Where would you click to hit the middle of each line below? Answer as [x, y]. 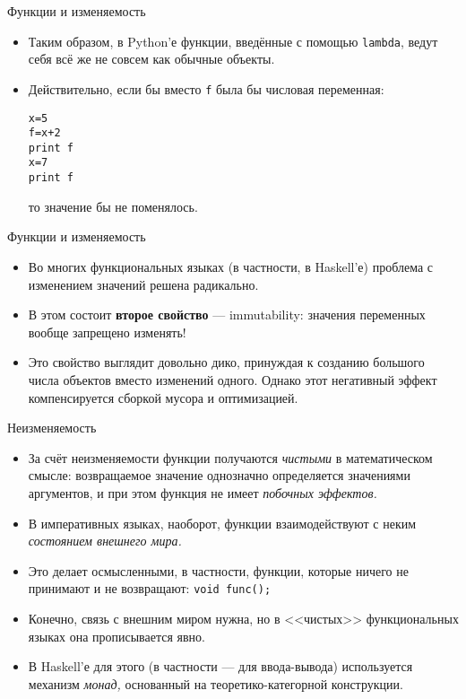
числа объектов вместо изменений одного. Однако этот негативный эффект [233, 379]
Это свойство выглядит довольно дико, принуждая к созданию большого [226, 362]
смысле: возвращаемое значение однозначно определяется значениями [219, 475]
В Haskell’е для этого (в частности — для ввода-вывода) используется [220, 666]
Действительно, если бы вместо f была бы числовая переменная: [206, 88]
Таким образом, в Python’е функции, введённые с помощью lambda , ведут [233, 41]
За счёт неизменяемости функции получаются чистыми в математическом [230, 457]
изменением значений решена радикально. [143, 284]
